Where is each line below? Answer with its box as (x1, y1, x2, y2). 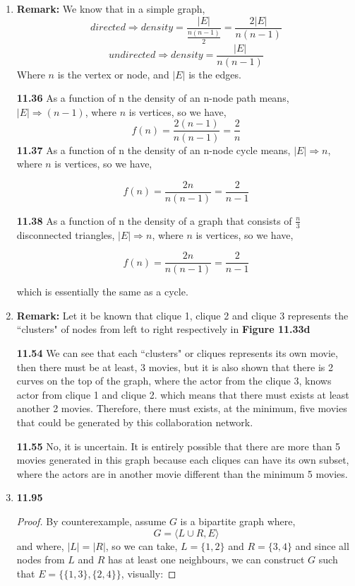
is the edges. (188, 66, 241, 81)
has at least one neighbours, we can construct (108, 552, 305, 567)
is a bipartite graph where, (180, 514, 296, 528)
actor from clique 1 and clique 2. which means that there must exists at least (16, 387, 349, 402)
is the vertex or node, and (57, 66, 169, 81)
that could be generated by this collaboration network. (16, 415, 253, 430)
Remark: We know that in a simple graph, (16, 1, 205, 16)
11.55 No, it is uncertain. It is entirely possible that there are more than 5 (16, 438, 341, 453)
